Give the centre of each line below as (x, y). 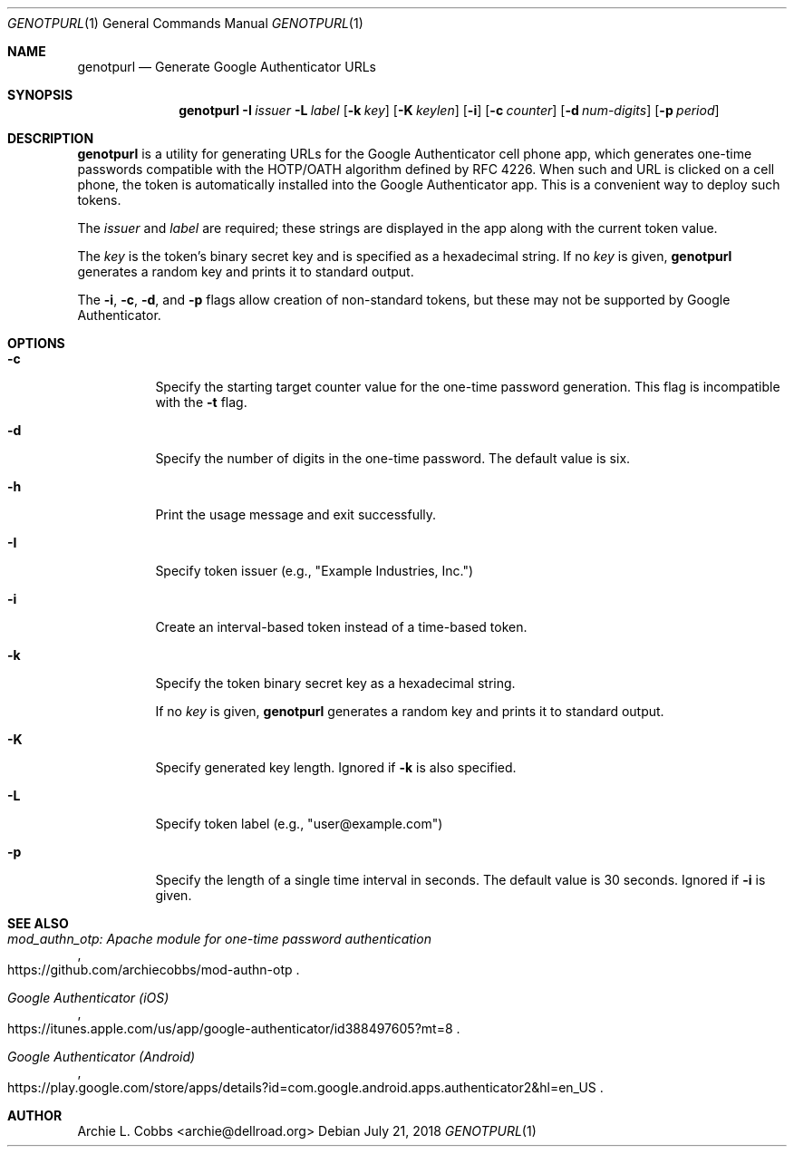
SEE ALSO (38, 923)
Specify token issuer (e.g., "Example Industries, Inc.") (315, 571)
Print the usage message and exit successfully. (296, 514)
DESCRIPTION (51, 138)
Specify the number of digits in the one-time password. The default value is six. (393, 458)
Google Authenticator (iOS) (88, 998)
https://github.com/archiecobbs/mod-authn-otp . (154, 970)
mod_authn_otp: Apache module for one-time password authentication (219, 939)
